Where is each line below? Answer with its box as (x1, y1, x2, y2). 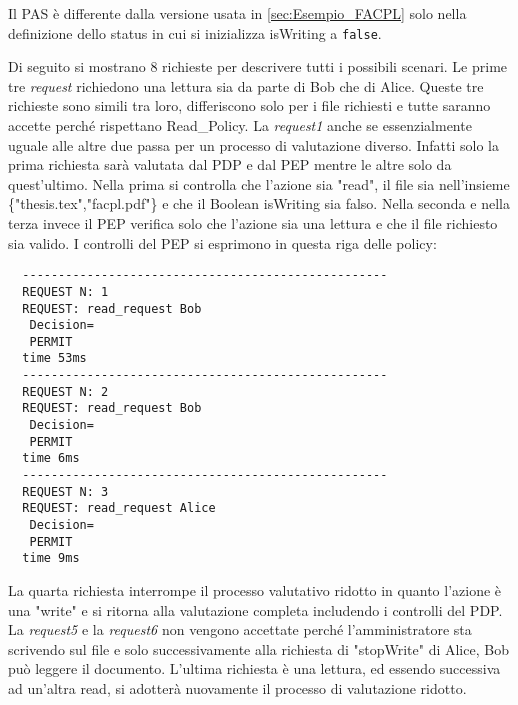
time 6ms (22, 451, 80, 466)
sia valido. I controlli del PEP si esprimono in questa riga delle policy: (8, 232, 437, 253)
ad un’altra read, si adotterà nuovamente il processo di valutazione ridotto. (8, 677, 467, 698)
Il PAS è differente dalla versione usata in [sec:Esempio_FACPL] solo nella (8, 3, 467, 23)
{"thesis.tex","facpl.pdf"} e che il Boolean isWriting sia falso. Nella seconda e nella (8, 193, 510, 214)
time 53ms (22, 351, 87, 366)
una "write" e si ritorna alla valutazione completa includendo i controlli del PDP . (8, 599, 503, 620)
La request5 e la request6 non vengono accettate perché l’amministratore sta (8, 619, 472, 640)
